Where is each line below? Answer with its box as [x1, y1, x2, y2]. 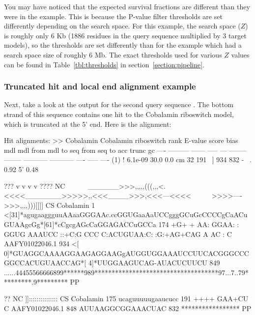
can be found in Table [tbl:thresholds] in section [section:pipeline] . [4, 59, 205, 69]
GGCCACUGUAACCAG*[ [4, 258, 86, 268]
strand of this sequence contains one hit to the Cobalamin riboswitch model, [4, 109, 234, 119]
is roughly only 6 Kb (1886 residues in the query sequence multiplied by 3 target [4, 30, 247, 40]
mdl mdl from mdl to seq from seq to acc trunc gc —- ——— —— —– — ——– [4, 144, 247, 155]
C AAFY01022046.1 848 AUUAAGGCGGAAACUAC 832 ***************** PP [4, 303, 252, 313]
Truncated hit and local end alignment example [4, 80, 196, 92]
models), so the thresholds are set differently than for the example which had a [4, 40, 242, 50]
